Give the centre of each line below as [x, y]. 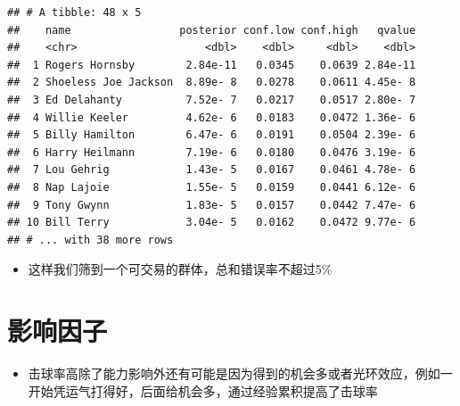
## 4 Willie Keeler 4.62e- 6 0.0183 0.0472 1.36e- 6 [212, 117]
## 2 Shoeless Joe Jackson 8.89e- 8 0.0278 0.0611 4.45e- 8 [212, 83]
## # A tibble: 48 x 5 [74, 12]
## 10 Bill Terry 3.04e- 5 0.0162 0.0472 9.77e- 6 [212, 223]
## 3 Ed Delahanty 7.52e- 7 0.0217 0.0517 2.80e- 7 [212, 99]
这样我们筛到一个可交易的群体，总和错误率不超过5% [180, 269]
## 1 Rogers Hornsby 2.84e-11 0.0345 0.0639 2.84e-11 [212, 65]
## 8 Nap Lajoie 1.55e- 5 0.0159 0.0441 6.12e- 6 [212, 187]
